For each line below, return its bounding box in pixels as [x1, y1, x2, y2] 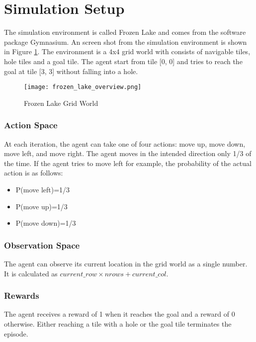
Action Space [4, 119, 58, 131]
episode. [4, 328, 28, 339]
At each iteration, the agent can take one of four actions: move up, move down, [4, 138, 246, 149]
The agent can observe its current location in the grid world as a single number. [4, 258, 248, 268]
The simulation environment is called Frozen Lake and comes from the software [4, 27, 246, 37]
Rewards [4, 289, 39, 302]
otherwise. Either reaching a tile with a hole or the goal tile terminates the [4, 318, 232, 329]
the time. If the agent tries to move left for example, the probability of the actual [4, 158, 252, 168]
